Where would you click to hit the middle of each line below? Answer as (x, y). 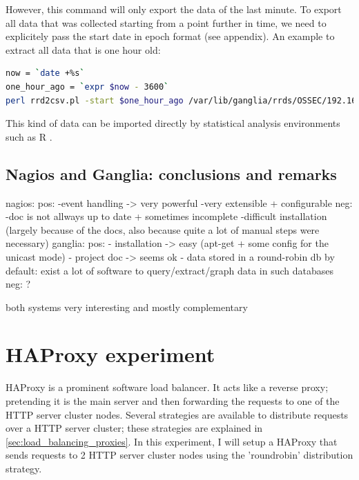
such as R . (29, 136)
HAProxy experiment (110, 354)
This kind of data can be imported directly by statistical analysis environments (173, 123)
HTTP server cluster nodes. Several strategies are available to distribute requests (177, 414)
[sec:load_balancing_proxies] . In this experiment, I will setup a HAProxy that (172, 441)
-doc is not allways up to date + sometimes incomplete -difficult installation (166, 216)
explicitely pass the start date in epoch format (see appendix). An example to (170, 36)
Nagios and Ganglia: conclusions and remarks (171, 173)
